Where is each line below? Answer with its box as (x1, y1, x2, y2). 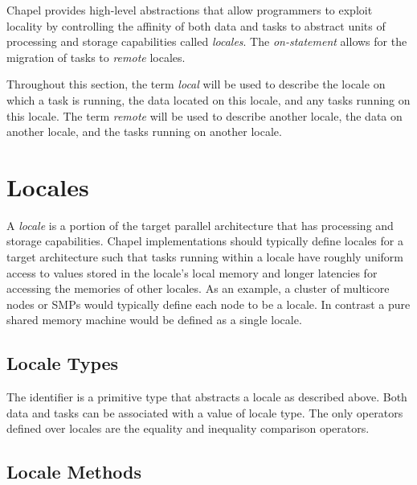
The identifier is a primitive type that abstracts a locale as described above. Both (6, 388, 407, 405)
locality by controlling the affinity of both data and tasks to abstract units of (6, 17, 386, 34)
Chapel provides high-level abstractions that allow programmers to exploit (6, 2, 373, 18)
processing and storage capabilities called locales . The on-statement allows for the (6, 33, 407, 50)
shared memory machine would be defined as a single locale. (6, 311, 302, 328)
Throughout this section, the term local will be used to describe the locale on (6, 76, 386, 92)
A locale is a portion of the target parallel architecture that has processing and (6, 216, 394, 233)
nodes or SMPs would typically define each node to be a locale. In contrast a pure (6, 295, 411, 312)
